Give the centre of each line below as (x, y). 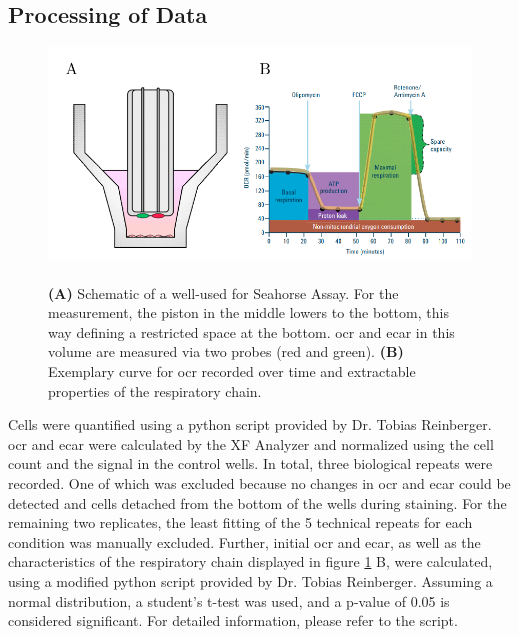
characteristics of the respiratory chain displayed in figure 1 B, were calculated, (250, 561)
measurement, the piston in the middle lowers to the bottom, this (248, 312)
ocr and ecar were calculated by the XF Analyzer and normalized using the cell (251, 443)
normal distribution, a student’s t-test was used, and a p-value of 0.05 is (229, 600)
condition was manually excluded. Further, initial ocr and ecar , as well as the (244, 541)
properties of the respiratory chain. (155, 390)
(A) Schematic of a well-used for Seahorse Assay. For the (223, 292)
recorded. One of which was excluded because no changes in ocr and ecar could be (259, 482)
